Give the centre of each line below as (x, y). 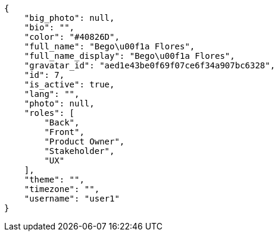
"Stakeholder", (79, 151)
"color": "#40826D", (72, 37)
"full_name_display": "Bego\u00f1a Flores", (129, 56)
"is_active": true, (69, 84)
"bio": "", (49, 27)
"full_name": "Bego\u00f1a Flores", (110, 46)
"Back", (62, 122)
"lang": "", (52, 94)
